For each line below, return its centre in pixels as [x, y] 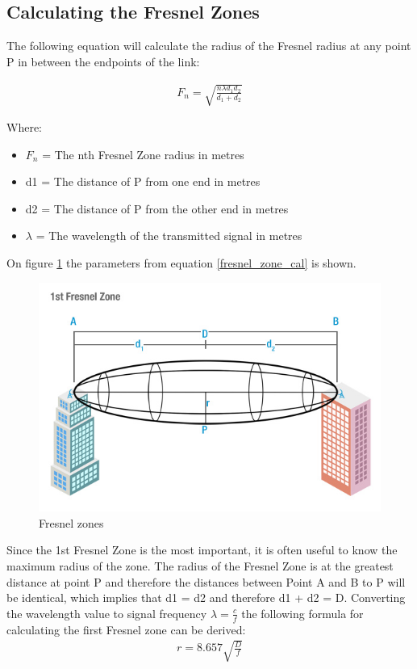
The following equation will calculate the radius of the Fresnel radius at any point [209, 46]
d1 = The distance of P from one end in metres [143, 181]
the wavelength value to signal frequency [107, 613]
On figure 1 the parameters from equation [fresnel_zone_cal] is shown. [181, 262]
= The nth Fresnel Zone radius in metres [143, 154]
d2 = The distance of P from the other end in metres [157, 208]
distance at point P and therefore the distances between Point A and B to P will [206, 581]
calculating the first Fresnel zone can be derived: [126, 629]
